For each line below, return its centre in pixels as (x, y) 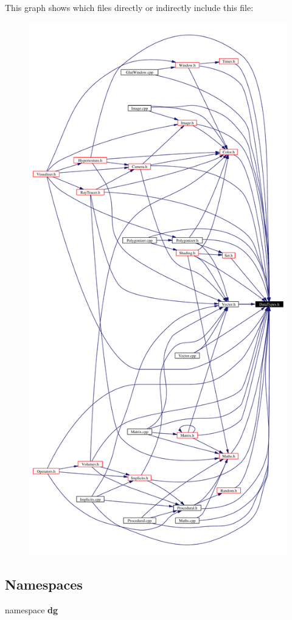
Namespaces (44, 584)
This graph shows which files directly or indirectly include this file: (129, 7)
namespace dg (32, 609)
